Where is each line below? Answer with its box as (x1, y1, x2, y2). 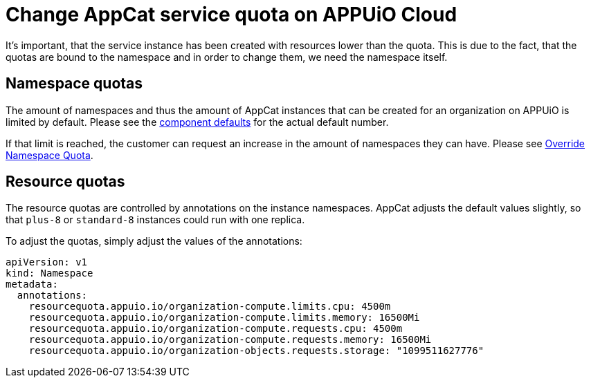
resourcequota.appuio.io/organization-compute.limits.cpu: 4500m (28, 301, 391, 312)
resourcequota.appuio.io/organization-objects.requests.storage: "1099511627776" (28, 345, 484, 357)
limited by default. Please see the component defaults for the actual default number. (6, 115, 389, 128)
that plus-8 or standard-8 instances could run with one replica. (6, 214, 305, 226)
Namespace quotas (6, 75, 143, 93)
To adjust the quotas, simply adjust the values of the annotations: (6, 235, 302, 247)
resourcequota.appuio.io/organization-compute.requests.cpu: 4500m (28, 323, 403, 335)
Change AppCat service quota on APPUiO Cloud (6, 3, 457, 26)
